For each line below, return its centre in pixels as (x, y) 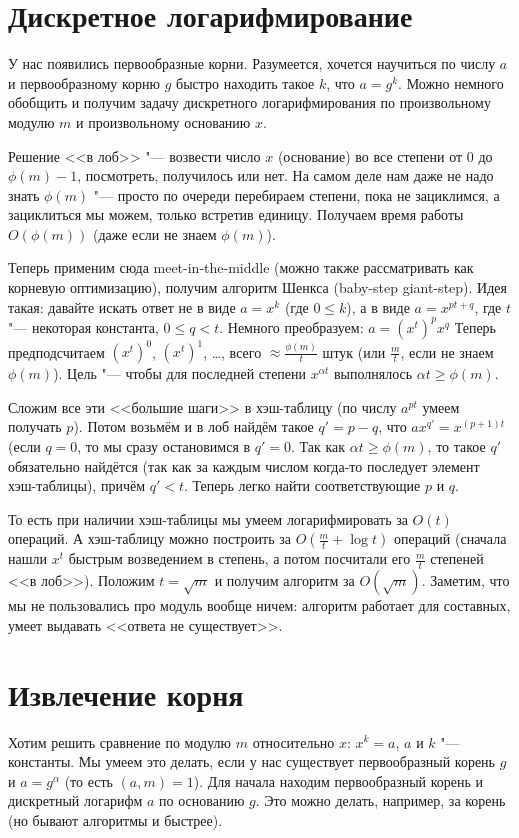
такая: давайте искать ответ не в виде (122, 306)
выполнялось (373, 373)
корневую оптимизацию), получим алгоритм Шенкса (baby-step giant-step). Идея (257, 287)
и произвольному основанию (163, 121)
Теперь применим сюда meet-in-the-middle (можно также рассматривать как (241, 267)
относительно (293, 741)
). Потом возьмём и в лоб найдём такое (193, 426)
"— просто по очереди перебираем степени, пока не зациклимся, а (296, 194)
